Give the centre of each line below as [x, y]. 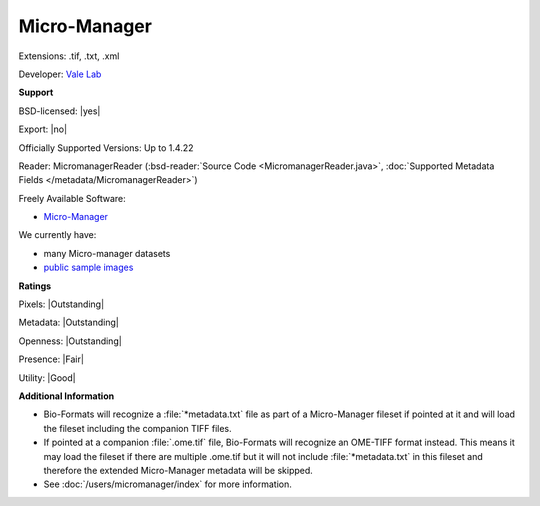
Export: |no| [43, 129]
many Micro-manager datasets [107, 253]
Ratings [35, 286]
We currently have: [57, 235]
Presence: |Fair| [51, 359]
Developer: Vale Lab [60, 74]
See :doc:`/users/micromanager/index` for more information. [167, 484]
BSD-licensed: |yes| [59, 111]
